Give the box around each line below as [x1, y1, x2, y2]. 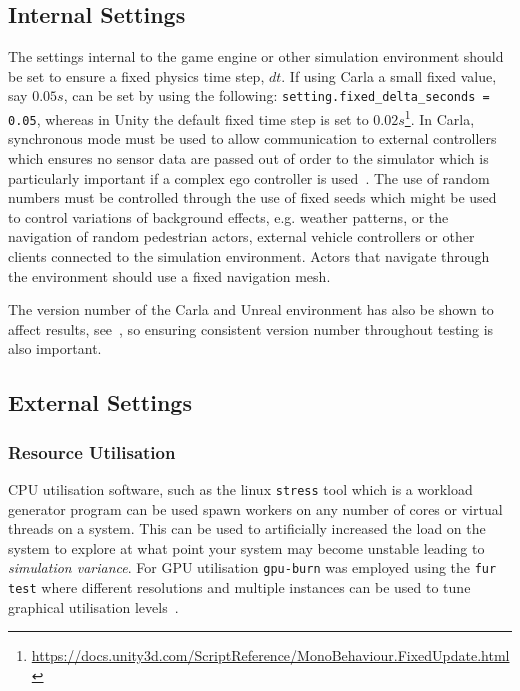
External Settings [8, 387, 192, 418]
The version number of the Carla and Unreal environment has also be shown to [8, 299, 494, 320]
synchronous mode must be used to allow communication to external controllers [8, 128, 497, 149]
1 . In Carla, [404, 106, 475, 129]
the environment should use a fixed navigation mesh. [8, 265, 331, 286]
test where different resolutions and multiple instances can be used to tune [8, 576, 471, 597]
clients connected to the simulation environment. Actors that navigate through [8, 245, 490, 266]
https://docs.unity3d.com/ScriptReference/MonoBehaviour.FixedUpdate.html [31, 645, 510, 666]
